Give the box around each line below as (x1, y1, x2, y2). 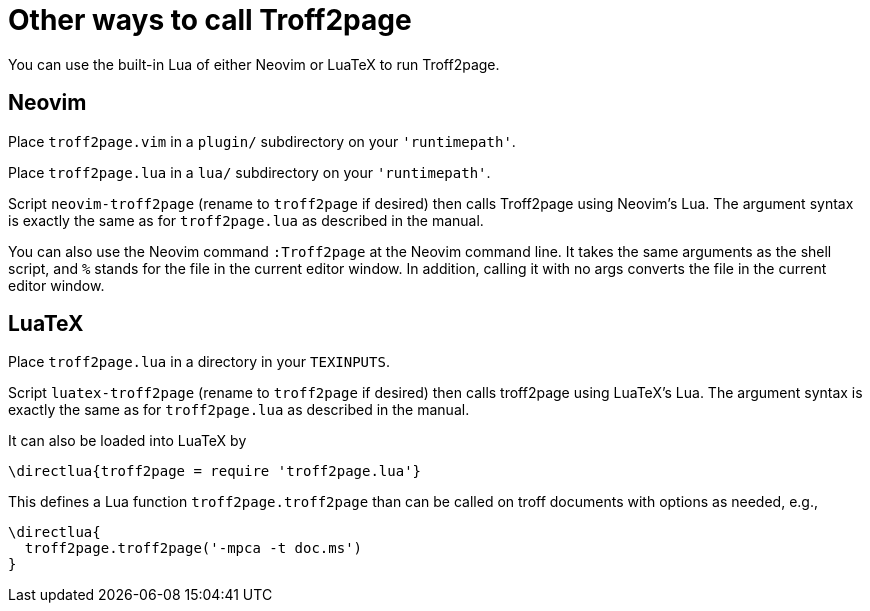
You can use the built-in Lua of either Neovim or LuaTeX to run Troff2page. (8, 55, 500, 73)
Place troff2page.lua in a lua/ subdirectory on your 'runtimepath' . (8, 163, 491, 181)
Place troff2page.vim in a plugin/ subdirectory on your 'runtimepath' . (8, 132, 516, 150)
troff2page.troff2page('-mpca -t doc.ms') (24, 540, 363, 557)
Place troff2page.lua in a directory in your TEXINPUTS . (8, 353, 390, 371)
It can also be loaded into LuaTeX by (8, 432, 247, 450)
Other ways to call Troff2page (8, 3, 412, 37)
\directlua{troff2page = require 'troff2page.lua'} (8, 463, 422, 480)
